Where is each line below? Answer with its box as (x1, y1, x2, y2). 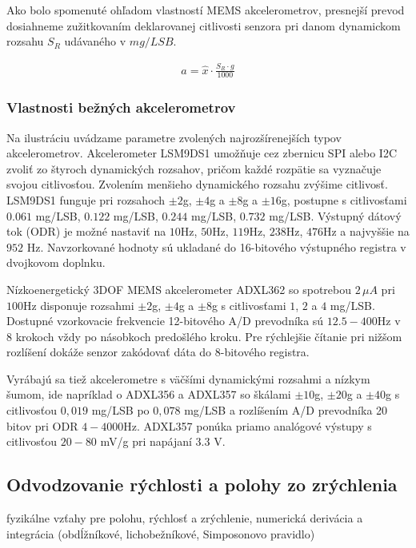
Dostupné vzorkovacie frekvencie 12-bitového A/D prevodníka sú (6, 312, 324, 329)
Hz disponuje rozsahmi (23, 296, 134, 313)
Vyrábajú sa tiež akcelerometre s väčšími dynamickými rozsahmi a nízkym (6, 370, 370, 387)
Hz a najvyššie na (322, 223, 410, 240)
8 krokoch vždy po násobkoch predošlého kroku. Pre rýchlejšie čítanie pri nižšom (6, 328, 402, 344)
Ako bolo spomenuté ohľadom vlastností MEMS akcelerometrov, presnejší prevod (6, 2, 405, 18)
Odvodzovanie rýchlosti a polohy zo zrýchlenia (6, 472, 398, 497)
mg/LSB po (91, 402, 150, 419)
